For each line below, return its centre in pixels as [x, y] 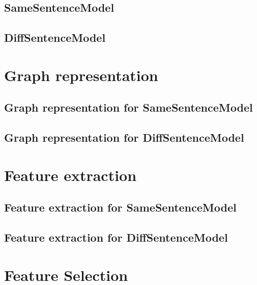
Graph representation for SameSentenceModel [128, 107]
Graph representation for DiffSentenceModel [124, 137]
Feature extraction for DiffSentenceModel [116, 237]
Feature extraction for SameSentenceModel [120, 207]
